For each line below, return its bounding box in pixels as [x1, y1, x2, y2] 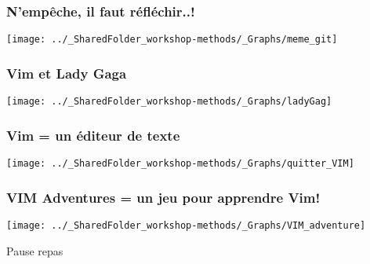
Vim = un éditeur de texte [6, 125, 180, 145]
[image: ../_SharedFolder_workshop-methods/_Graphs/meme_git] [6, 34, 338, 46]
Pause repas [6, 242, 63, 258]
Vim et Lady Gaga [6, 63, 127, 82]
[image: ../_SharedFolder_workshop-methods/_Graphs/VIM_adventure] [6, 219, 366, 231]
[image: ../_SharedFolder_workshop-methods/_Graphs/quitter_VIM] [6, 157, 354, 169]
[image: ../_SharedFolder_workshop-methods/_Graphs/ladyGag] [6, 96, 332, 108]
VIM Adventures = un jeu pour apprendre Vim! [6, 187, 321, 207]
